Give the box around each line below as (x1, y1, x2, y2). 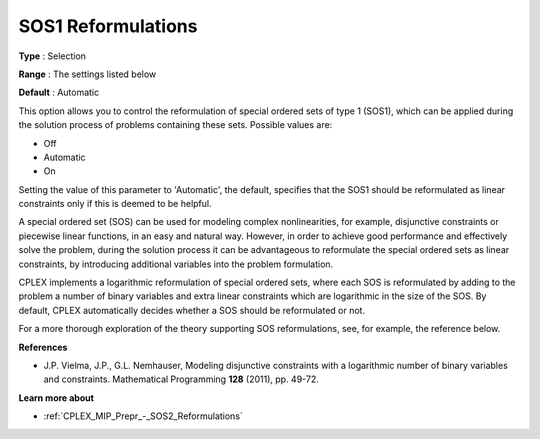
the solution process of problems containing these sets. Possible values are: (18, 119, 333, 131)
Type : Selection (18, 50, 87, 62)
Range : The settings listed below (18, 68, 157, 80)
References (18, 341, 68, 353)
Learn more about (18, 391, 95, 404)
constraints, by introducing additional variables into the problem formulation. (18, 258, 334, 270)
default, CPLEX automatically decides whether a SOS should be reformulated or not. (18, 304, 365, 316)
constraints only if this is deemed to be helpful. (18, 198, 212, 210)
